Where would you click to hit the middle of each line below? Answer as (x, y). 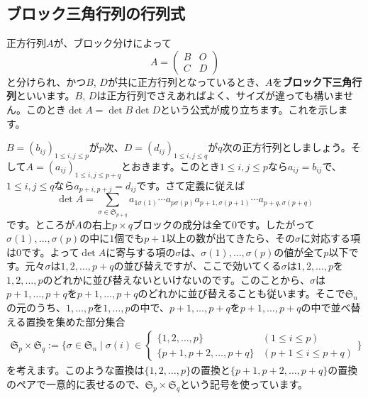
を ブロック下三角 (312, 81)
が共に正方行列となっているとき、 (186, 81)
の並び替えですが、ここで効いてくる (197, 266)
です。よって (50, 251)
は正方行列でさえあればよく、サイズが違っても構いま (220, 95)
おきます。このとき (175, 166)
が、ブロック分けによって (113, 43)
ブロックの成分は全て (182, 224)
